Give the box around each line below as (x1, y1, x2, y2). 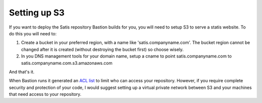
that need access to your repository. (9, 91, 82, 97)
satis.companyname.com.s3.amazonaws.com (21, 60, 113, 66)
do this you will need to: (9, 30, 57, 36)
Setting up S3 (9, 7, 65, 18)
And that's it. (9, 69, 35, 74)
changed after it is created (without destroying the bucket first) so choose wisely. (21, 46, 184, 52)
